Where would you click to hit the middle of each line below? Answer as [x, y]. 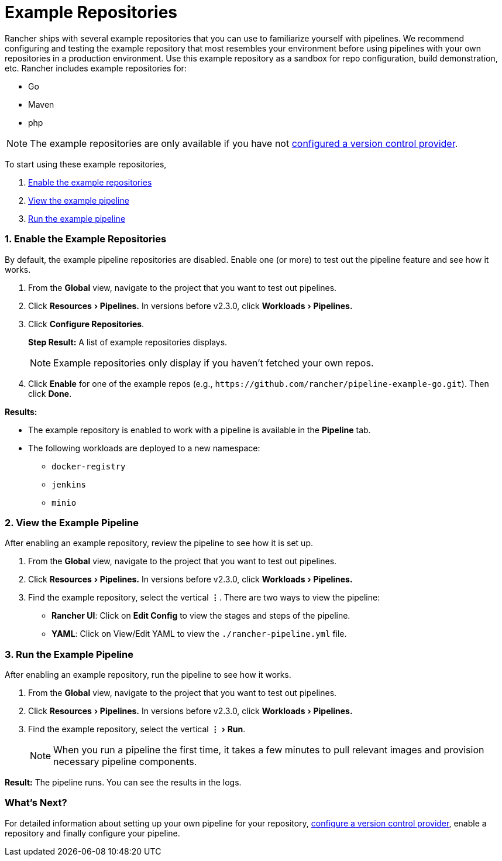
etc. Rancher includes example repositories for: [96, 68]
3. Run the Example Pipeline [69, 654]
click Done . [50, 393]
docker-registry [89, 466]
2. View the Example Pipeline [72, 522]
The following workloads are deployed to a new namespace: [144, 448]
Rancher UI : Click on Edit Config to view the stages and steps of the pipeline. [201, 616]
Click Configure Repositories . [86, 324]
